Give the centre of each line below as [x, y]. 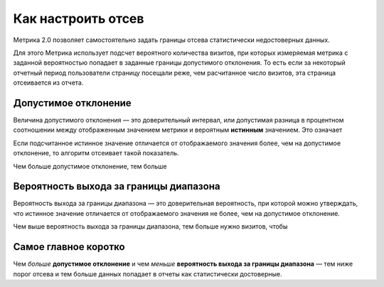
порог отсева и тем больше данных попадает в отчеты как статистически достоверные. [148, 273]
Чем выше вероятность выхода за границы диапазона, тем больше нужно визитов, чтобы [150, 226]
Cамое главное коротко [69, 247]
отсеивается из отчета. [48, 83]
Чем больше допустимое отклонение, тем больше [90, 166]
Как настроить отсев [79, 19]
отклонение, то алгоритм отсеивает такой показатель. [96, 153]
